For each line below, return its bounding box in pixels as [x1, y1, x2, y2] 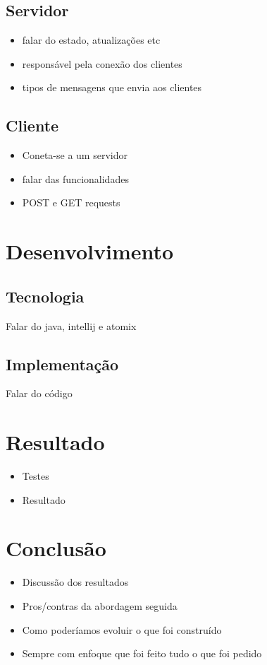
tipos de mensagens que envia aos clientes [22, 80, 202, 95]
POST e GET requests [22, 195, 120, 210]
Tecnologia [6, 285, 85, 307]
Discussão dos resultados [22, 575, 129, 589]
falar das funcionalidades [22, 171, 129, 186]
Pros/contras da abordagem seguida [22, 598, 178, 613]
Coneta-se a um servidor [22, 148, 128, 163]
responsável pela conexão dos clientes [22, 56, 182, 71]
